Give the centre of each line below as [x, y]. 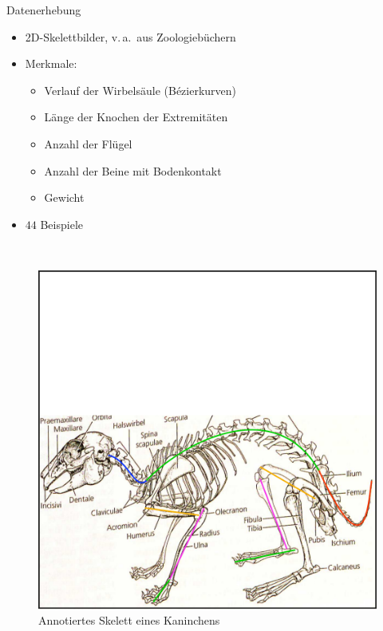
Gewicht [64, 197]
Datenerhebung [44, 10]
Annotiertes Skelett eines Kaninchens [129, 620]
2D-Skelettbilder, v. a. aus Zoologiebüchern [130, 36]
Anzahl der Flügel [88, 143]
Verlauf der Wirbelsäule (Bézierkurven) [140, 90]
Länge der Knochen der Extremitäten [136, 117]
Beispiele [61, 224]
